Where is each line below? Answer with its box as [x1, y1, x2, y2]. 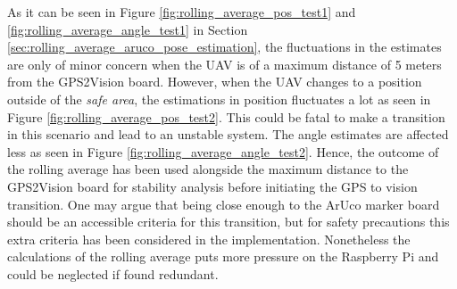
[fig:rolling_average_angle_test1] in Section [7, 20, 248, 38]
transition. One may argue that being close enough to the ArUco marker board [7, 194, 440, 213]
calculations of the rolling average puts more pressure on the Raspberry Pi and [7, 247, 439, 266]
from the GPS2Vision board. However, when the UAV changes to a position [7, 72, 422, 91]
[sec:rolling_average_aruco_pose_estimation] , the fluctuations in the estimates [7, 37, 442, 56]
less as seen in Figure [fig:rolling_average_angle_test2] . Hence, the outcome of [7, 142, 439, 161]
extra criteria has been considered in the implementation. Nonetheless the [7, 229, 411, 248]
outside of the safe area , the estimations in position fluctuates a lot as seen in [7, 89, 431, 108]
